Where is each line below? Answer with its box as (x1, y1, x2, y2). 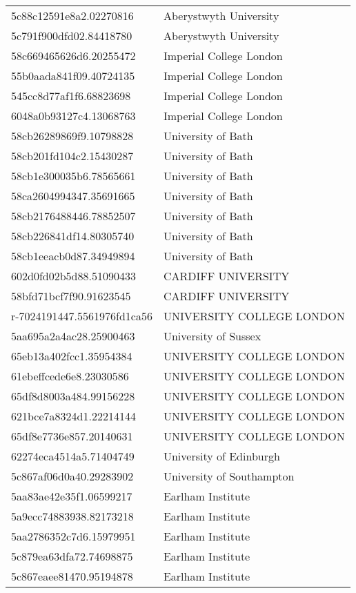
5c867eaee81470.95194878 (11, 568, 133, 584)
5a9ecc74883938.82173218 (11, 508, 134, 524)
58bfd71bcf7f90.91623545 (11, 288, 131, 304)
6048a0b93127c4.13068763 (11, 108, 136, 124)
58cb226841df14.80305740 (11, 228, 135, 244)
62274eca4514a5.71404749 (11, 448, 135, 464)
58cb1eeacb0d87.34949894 (11, 248, 135, 264)
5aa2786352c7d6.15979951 (11, 528, 136, 544)
